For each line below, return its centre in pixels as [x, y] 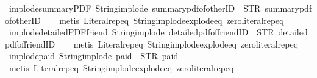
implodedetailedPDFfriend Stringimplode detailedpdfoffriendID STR [141, 32]
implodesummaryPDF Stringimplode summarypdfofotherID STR [135, 8]
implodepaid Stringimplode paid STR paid [94, 56]
